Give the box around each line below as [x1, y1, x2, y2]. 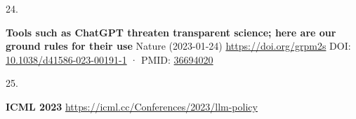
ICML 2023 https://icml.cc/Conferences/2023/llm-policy [6, 99, 258, 113]
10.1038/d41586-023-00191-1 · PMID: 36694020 [6, 52, 213, 66]
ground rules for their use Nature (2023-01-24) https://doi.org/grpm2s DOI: [6, 38, 351, 53]
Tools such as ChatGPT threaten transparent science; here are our [6, 24, 336, 39]
